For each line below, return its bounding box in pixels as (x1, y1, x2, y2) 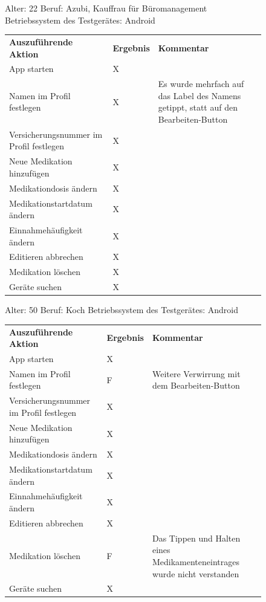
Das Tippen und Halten (152, 531, 241, 544)
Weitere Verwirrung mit (152, 367, 241, 380)
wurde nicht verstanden (152, 567, 239, 580)
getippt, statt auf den (158, 101, 238, 114)
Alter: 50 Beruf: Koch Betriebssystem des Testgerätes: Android (5, 303, 239, 316)
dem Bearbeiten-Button (152, 379, 240, 392)
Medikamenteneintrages (152, 555, 239, 568)
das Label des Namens (158, 89, 241, 102)
